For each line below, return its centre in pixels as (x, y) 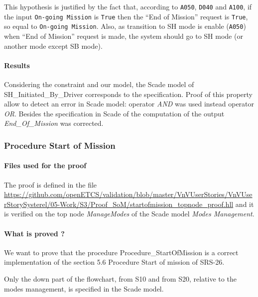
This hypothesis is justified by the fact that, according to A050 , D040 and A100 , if (128, 6)
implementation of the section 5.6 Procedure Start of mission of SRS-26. (114, 262)
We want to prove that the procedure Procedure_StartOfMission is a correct (121, 252)
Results (17, 65)
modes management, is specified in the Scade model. (84, 288)
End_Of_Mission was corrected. (54, 123)
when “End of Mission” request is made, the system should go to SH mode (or (124, 36)
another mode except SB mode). (53, 46)
